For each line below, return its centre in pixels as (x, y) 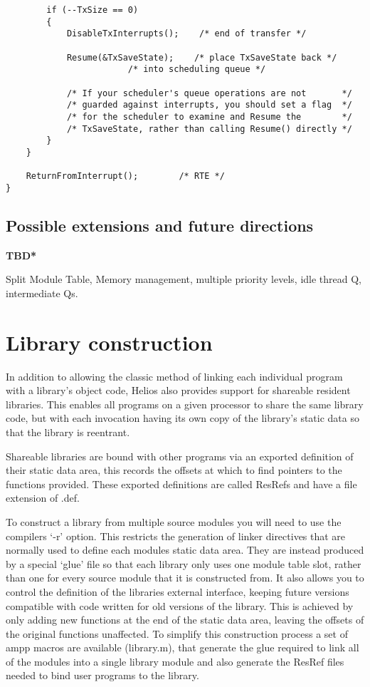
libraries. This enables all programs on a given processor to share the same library (185, 404)
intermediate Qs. (42, 293)
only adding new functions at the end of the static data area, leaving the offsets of (185, 620)
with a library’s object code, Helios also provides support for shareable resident (178, 390)
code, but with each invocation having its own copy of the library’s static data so (183, 418)
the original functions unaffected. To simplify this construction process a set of (177, 633)
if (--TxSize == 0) (92, 10)
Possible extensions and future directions (160, 225)
